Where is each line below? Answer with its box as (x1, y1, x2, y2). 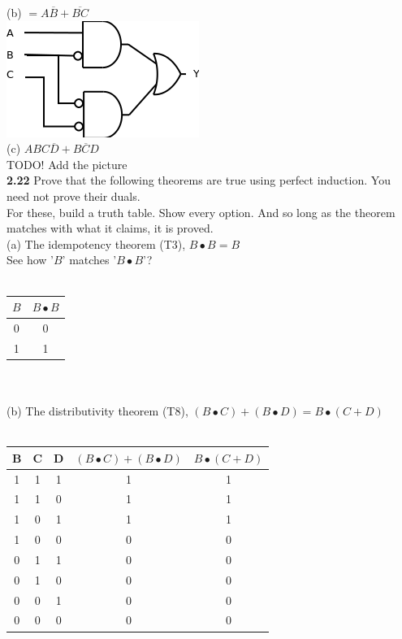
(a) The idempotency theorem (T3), (6, 235, 186, 252)
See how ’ (6, 251, 54, 268)
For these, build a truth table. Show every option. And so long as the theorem (6, 203, 396, 220)
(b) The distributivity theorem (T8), (6, 402, 188, 419)
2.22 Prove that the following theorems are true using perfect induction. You (6, 172, 391, 189)
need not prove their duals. (6, 187, 140, 204)
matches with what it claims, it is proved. (6, 220, 214, 237)
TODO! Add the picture (6, 155, 128, 172)
